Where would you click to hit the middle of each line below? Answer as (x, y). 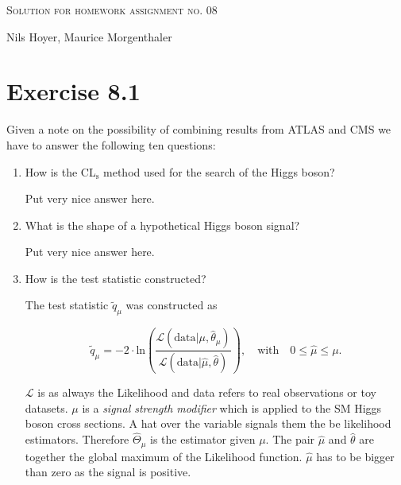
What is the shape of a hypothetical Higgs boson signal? (162, 225)
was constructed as (172, 305)
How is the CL (60, 171)
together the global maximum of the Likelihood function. (164, 456)
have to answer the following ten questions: (111, 144)
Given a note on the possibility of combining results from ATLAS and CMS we (199, 129)
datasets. (46, 407)
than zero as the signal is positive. (108, 472)
